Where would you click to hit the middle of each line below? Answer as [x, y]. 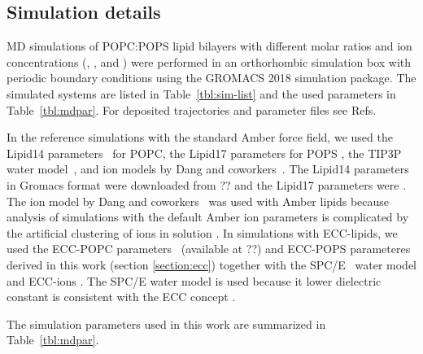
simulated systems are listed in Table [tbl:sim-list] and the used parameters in [201, 93]
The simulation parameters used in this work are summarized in [166, 323]
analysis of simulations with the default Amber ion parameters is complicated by [208, 217]
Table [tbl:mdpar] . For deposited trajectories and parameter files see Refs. [192, 109]
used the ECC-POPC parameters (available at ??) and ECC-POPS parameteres [209, 249]
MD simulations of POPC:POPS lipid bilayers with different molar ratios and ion [209, 46]
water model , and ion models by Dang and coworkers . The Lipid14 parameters [208, 169]
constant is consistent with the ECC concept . [121, 297]
